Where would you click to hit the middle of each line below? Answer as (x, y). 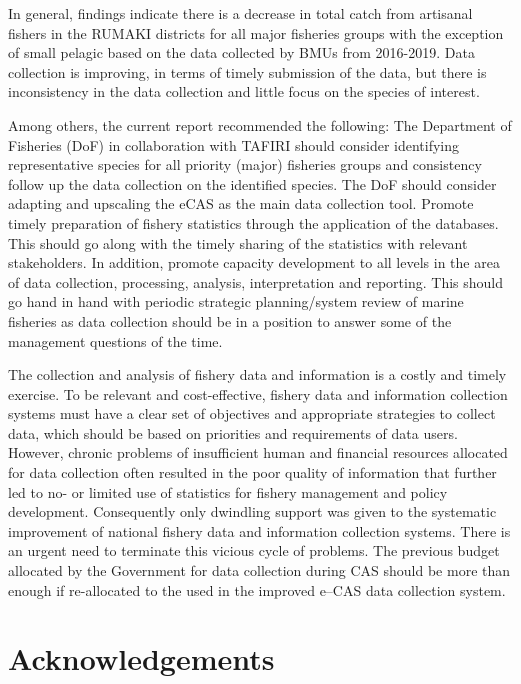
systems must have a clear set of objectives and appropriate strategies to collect (252, 413)
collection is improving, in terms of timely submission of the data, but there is (247, 71)
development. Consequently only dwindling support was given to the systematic (252, 511)
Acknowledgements (141, 658)
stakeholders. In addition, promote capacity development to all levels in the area (254, 262)
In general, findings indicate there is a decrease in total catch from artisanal (240, 13)
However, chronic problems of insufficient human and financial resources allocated (258, 452)
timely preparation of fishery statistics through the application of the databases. (253, 222)
